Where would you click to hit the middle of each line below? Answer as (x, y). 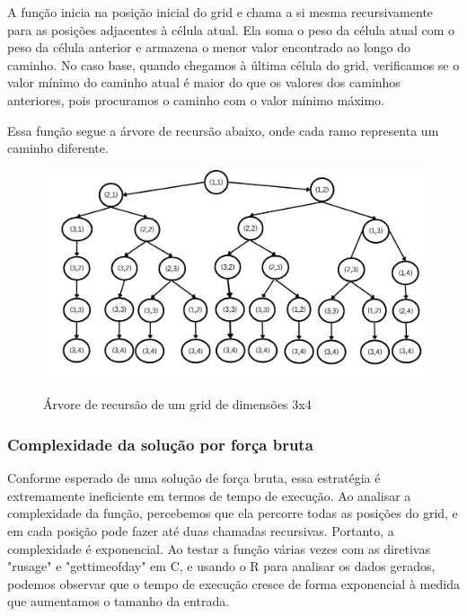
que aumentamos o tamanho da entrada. (119, 601)
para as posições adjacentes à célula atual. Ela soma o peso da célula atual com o (231, 29)
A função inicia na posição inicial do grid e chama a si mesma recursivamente (220, 12)
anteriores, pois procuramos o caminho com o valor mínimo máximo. (196, 99)
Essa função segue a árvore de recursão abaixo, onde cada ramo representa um (223, 130)
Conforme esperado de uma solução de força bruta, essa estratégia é (194, 478)
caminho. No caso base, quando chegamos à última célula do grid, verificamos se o (233, 64)
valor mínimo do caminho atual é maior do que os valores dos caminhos (204, 82)
